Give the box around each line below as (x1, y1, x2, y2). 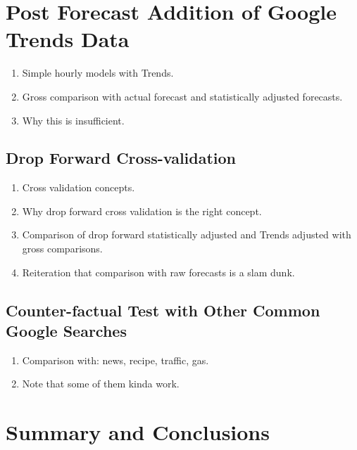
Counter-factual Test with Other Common (6, 299, 320, 321)
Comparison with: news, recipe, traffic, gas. (22, 352, 209, 367)
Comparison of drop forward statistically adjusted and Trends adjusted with (22, 227, 351, 242)
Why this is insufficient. (22, 112, 125, 127)
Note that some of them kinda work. (22, 376, 180, 391)
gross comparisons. (22, 241, 103, 256)
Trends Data (6, 25, 130, 53)
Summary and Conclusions (6, 418, 270, 446)
